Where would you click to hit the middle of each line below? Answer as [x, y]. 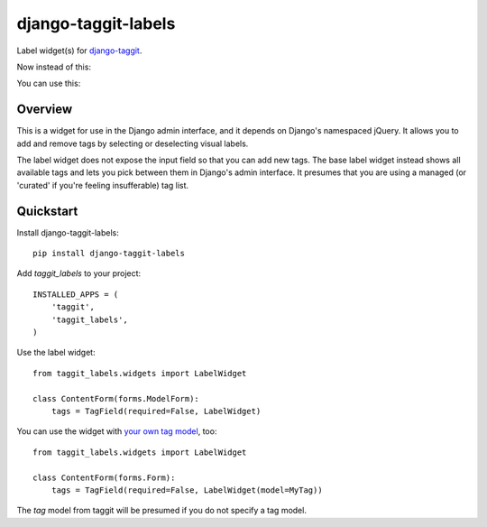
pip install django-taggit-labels [109, 254]
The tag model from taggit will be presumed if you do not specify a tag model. [161, 511]
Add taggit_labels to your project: [79, 273]
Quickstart [47, 211]
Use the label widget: [56, 353]
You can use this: [49, 83]
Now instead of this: [54, 67]
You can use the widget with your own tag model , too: [117, 431]
